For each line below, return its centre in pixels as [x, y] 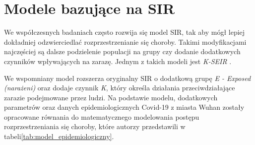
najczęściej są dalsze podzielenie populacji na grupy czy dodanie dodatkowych [122, 51]
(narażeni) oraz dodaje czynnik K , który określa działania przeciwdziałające [120, 88]
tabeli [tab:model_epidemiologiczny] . [59, 136]
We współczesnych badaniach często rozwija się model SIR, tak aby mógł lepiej [125, 32]
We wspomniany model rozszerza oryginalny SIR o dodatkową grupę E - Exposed [127, 78]
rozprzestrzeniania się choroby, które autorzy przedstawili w [95, 126]
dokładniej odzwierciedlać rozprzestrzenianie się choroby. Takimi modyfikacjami [125, 41]
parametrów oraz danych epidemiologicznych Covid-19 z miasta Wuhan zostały [124, 107]
